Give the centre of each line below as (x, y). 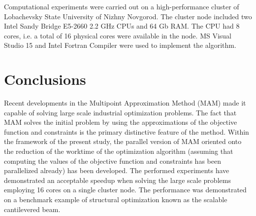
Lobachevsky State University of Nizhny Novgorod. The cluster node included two (128, 16)
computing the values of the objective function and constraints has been (112, 161)
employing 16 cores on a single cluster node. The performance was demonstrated (125, 190)
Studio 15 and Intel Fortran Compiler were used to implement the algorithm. (120, 45)
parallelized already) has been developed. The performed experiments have (117, 170)
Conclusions (45, 79)
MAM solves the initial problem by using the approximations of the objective (121, 122)
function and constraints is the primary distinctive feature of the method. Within (127, 131)
